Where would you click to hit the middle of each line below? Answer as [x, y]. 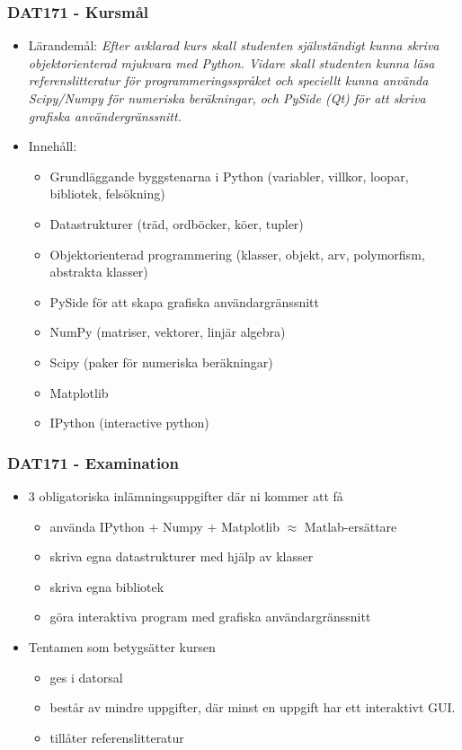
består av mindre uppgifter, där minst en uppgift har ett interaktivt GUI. [253, 707]
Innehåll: [53, 146]
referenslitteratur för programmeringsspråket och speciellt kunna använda [228, 80]
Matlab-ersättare [351, 526]
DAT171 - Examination [93, 462]
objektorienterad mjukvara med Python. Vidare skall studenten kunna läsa [231, 62]
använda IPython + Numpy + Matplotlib [164, 526]
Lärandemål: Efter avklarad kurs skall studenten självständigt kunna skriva [234, 45]
